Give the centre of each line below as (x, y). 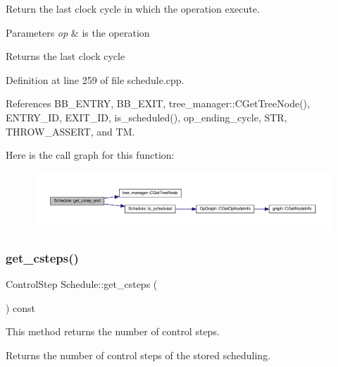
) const (21, 307)
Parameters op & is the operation (78, 32)
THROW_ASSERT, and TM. (70, 131)
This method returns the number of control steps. (113, 331)
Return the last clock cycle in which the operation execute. (133, 8)
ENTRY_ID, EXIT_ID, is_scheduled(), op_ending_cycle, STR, (146, 117)
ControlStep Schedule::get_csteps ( (82, 283)
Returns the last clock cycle (65, 56)
